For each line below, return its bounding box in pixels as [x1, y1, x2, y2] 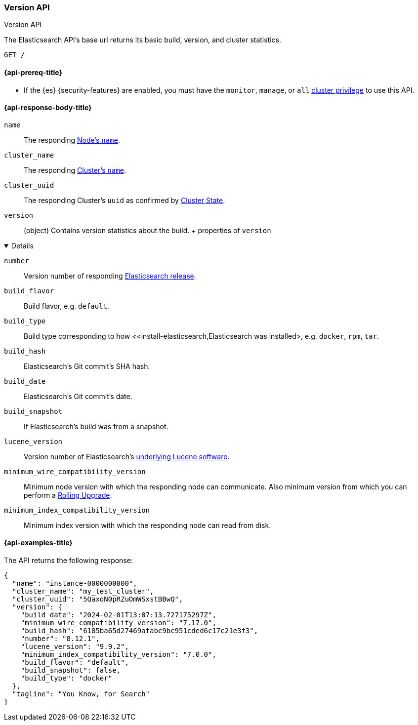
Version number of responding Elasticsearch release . [24, 271, 196, 280]
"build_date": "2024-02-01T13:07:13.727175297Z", [20, 611, 216, 619]
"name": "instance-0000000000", [12, 579, 137, 588]
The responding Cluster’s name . [24, 165, 126, 174]
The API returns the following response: [4, 556, 133, 565]
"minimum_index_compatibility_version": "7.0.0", [20, 650, 216, 659]
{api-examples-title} [4, 538, 73, 547]
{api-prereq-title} [4, 68, 63, 77]
